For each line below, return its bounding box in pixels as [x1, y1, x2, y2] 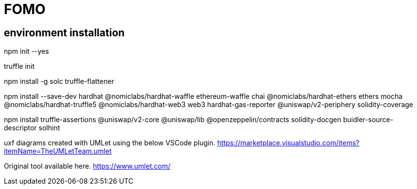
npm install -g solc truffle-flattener [4, 77, 114, 86]
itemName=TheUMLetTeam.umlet [4, 147, 112, 156]
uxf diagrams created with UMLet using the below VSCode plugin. [4, 139, 215, 147]
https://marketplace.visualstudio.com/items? [217, 139, 360, 147]
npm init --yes [4, 47, 49, 56]
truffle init [4, 62, 35, 71]
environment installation [4, 26, 125, 39]
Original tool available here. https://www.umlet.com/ [4, 162, 171, 171]
